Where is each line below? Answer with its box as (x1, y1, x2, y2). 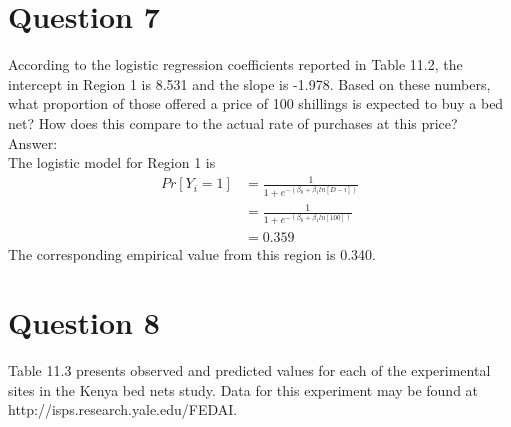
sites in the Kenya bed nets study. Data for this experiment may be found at (8, 379, 479, 400)
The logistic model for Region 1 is (8, 152, 216, 173)
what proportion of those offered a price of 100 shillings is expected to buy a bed (8, 93, 504, 114)
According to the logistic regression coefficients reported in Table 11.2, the (8, 54, 463, 75)
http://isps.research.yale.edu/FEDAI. (8, 399, 238, 420)
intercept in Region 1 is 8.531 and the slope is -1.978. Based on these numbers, (8, 73, 491, 94)
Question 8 (8, 302, 160, 343)
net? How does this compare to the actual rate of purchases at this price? (8, 112, 458, 133)
